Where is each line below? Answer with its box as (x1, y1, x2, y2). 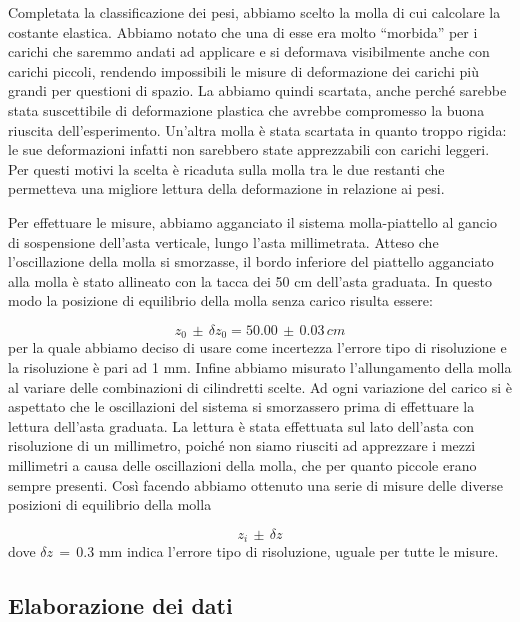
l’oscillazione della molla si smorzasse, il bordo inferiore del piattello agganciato (8, 251, 494, 272)
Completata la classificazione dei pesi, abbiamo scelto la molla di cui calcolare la (8, 2, 501, 22)
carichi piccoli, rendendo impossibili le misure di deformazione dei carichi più (8, 60, 480, 81)
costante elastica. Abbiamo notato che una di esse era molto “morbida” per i (8, 21, 478, 42)
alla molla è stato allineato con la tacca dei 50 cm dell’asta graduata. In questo (8, 270, 493, 291)
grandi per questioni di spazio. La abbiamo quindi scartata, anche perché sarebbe (8, 80, 507, 101)
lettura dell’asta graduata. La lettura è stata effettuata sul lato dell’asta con (8, 415, 475, 436)
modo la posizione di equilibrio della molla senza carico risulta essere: (8, 290, 433, 311)
